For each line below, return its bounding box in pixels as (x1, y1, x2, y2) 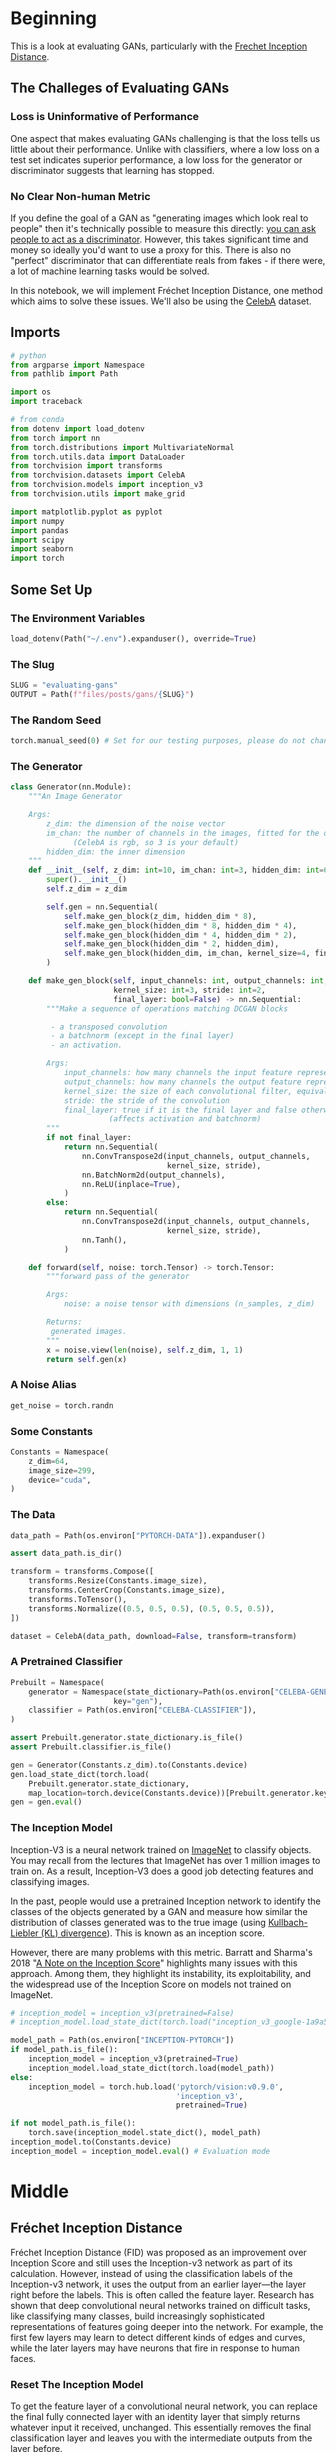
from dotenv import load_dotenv (10, 423, 145, 434)
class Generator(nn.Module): (10, 782, 132, 792)
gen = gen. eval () (10, 1797, 83, 1807)
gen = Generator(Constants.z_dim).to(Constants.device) (10, 1760, 248, 1770)
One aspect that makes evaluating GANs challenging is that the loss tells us (10, 132, 321, 144)
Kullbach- (268, 1916, 308, 1928)
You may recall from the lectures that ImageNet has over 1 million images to (10, 1854, 321, 1866)
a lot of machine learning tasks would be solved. (10, 265, 210, 277)
